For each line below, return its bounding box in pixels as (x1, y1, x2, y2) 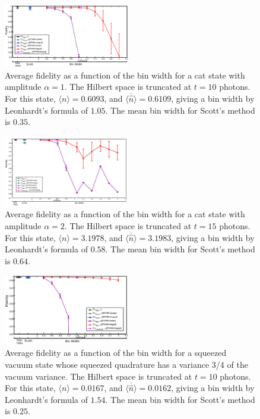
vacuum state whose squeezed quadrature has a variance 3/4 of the (5, 358, 248, 371)
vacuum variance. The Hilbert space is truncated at (5, 370, 192, 382)
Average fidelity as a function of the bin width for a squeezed (5, 346, 227, 359)
